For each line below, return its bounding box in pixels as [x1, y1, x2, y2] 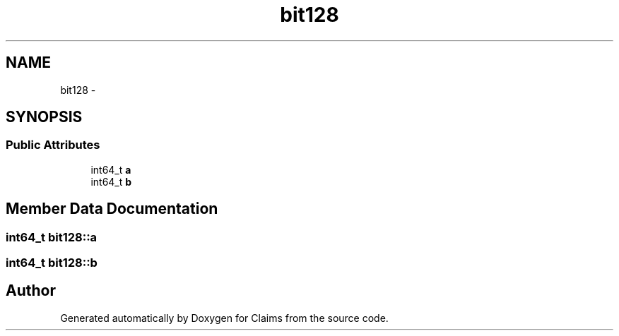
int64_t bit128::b [6, 256, 98, 270]
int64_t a [90, 163, 131, 176]
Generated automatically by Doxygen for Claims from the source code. [60, 311, 389, 324]
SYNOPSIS [6, 108, 83, 126]
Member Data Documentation [6, 200, 218, 218]
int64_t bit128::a [6, 229, 98, 244]
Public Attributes [6, 138, 100, 152]
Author [6, 282, 56, 300]
